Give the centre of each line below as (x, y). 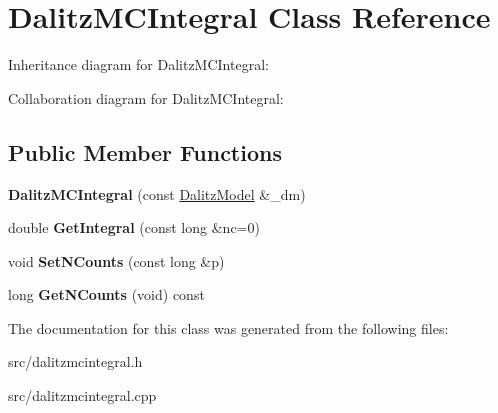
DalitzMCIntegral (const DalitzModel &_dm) (157, 193)
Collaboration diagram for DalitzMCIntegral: (146, 97)
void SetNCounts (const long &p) (116, 260)
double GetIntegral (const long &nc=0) (134, 227)
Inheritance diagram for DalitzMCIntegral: (138, 64)
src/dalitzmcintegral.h (75, 361)
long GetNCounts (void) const (106, 294)
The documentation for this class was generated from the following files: (228, 327)
